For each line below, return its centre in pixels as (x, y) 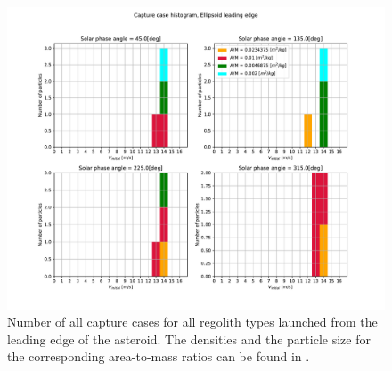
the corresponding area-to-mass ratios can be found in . (159, 356)
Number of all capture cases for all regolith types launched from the (192, 322)
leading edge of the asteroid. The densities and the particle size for (189, 339)
